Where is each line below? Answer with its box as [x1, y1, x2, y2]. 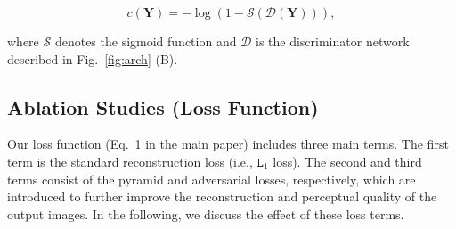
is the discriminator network [255, 32, 410, 50]
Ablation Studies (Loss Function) [7, 93, 319, 120]
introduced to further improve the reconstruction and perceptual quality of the [7, 187, 437, 206]
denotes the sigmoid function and [54, 32, 237, 50]
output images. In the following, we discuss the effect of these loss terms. [7, 204, 404, 223]
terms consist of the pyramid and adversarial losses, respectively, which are [7, 169, 416, 188]
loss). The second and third [273, 151, 422, 170]
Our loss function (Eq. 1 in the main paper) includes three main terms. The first [7, 135, 449, 153]
